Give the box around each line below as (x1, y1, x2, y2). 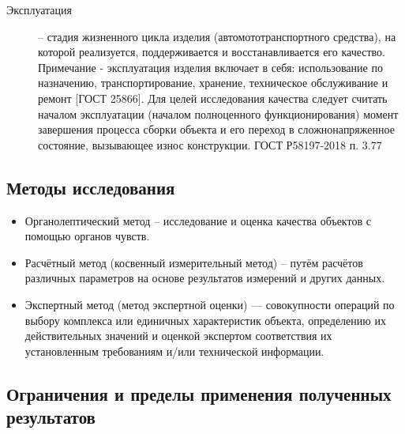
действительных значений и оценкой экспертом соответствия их (24, 327, 332, 344)
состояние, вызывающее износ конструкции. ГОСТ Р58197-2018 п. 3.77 (38, 136, 382, 153)
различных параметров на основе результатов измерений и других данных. (24, 270, 385, 286)
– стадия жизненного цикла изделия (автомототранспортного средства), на (38, 28, 396, 44)
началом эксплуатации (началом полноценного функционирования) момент (38, 105, 399, 122)
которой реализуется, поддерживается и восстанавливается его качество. (38, 43, 385, 60)
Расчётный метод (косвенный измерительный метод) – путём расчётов (24, 254, 363, 270)
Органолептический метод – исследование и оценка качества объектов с (24, 212, 371, 228)
